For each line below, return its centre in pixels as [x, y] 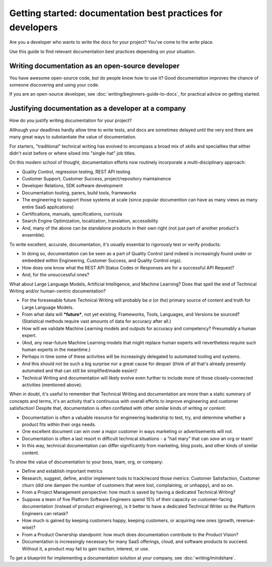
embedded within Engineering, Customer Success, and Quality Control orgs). [102, 261]
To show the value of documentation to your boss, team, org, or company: [86, 462]
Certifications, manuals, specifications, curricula [72, 214]
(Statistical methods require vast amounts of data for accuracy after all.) [96, 321]
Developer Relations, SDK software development [72, 186]
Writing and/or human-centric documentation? [57, 291]
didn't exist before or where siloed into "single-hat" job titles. [73, 153]
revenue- [246, 521]
